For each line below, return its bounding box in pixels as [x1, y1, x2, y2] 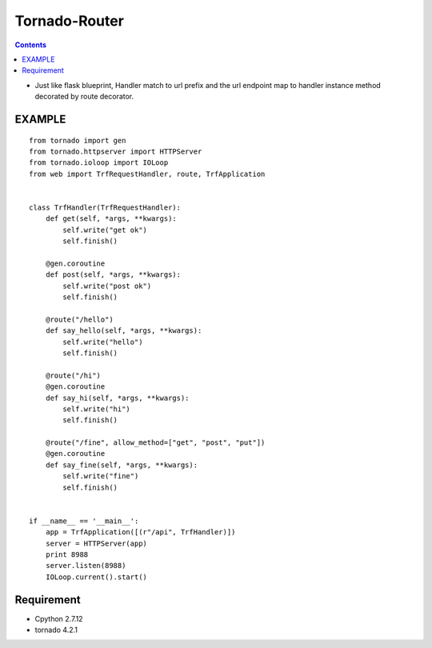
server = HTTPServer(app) [45, 538, 148, 548]
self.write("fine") [62, 472, 139, 481]
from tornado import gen [29, 136, 126, 145]
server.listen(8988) [45, 561, 126, 570]
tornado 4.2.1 [34, 625, 78, 635]
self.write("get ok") [62, 225, 148, 234]
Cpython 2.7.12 [34, 614, 83, 623]
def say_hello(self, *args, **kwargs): [45, 326, 202, 335]
